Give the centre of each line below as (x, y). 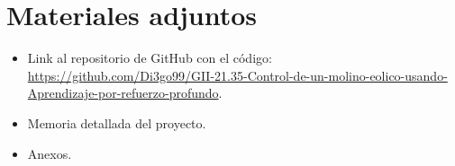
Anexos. (50, 153)
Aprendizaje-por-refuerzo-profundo (123, 93)
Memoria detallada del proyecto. (117, 122)
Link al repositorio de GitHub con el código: (150, 58)
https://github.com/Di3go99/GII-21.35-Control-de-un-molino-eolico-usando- (237, 75)
